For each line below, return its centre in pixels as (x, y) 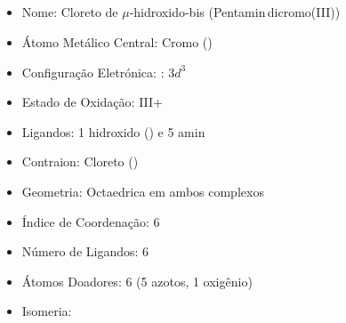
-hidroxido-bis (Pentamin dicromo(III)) (235, 12)
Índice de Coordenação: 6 (91, 221)
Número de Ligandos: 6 (85, 251)
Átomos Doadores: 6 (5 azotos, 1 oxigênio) (137, 281)
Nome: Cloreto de (70, 12)
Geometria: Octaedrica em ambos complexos (143, 191)
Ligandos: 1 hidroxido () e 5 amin (113, 131)
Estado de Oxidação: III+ (92, 102)
